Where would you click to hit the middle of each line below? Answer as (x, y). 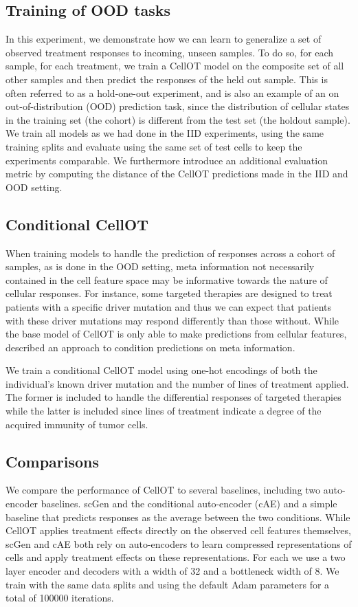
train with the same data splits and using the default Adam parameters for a (168, 584)
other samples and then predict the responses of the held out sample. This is (167, 79)
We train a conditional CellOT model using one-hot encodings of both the (161, 370)
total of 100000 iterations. (60, 598)
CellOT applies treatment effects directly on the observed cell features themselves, (178, 530)
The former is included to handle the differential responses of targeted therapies (174, 397)
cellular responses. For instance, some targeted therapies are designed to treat (169, 293)
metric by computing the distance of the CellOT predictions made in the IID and (177, 174)
